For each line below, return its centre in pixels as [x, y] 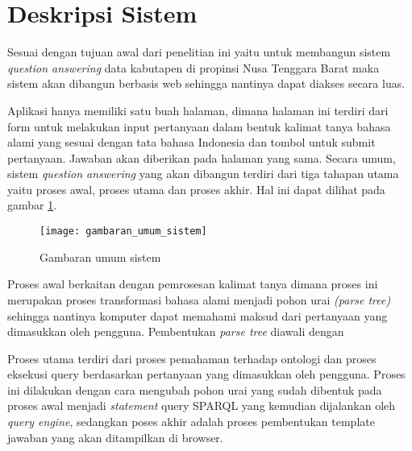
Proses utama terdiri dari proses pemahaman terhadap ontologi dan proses [192, 358]
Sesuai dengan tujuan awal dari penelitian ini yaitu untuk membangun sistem [199, 52]
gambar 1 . [32, 205]
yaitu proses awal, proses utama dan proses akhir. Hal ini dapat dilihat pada [196, 189]
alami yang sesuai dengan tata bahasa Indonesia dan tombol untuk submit [191, 142]
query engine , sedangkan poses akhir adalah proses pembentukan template [191, 422]
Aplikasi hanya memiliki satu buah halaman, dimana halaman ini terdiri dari [198, 110]
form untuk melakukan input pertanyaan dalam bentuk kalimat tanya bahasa [199, 126]
